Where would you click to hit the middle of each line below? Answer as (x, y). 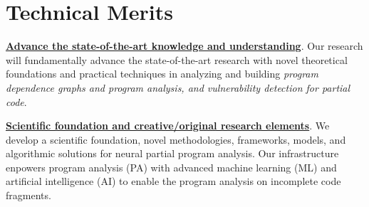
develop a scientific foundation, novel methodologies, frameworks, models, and (176, 139)
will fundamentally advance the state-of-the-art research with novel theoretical (177, 59)
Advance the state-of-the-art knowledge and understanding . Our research (184, 46)
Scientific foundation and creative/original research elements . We (168, 126)
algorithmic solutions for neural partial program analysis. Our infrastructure (172, 153)
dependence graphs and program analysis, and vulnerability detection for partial (178, 87)
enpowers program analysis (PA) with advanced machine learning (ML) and (171, 167)
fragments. (28, 195)
